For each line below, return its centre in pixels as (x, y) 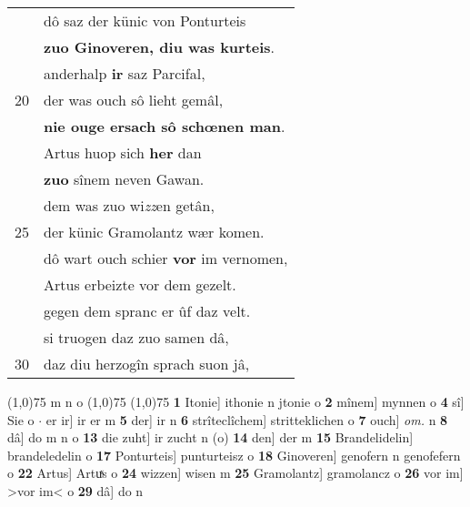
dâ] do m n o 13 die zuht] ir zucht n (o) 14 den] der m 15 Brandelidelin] (210, 437)
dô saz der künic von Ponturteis (145, 20)
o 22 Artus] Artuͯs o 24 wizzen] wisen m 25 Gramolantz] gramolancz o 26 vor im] (235, 473)
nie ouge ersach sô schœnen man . (165, 126)
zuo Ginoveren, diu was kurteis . (160, 47)
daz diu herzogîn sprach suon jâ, (147, 364)
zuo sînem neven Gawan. (124, 179)
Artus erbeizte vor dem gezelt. (140, 284)
